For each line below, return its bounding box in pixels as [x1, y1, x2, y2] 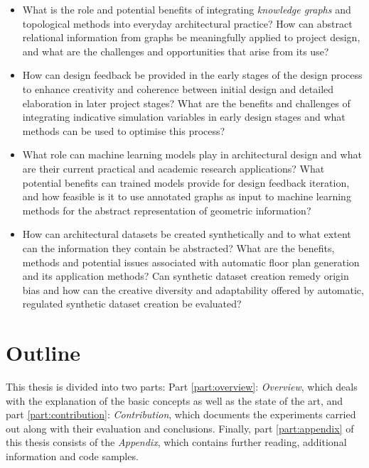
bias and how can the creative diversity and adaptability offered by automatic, [22, 282, 364, 297]
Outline [6, 338, 81, 367]
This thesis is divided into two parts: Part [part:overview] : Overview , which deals [6, 379, 358, 393]
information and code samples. [6, 448, 139, 463]
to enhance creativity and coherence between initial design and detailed [22, 81, 334, 96]
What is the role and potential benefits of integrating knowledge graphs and [22, 2, 351, 16]
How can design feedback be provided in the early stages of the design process [22, 67, 363, 82]
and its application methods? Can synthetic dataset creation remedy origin [22, 268, 349, 283]
